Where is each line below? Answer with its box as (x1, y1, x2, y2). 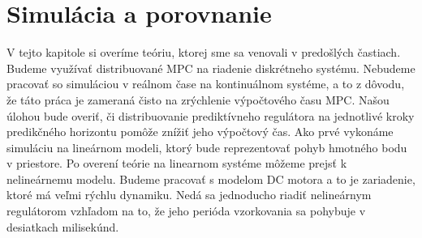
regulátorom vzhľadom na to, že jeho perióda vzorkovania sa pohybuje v (6, 202, 366, 219)
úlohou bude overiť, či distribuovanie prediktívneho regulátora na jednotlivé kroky (6, 107, 415, 124)
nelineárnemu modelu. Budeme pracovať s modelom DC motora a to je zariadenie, (6, 170, 416, 187)
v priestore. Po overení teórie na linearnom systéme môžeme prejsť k (6, 155, 347, 172)
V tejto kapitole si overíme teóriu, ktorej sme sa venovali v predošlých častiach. (6, 44, 401, 61)
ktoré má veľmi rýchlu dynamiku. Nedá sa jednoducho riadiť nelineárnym (6, 186, 372, 203)
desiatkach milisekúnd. (6, 218, 119, 235)
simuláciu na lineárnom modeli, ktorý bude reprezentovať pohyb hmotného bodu (6, 138, 407, 155)
